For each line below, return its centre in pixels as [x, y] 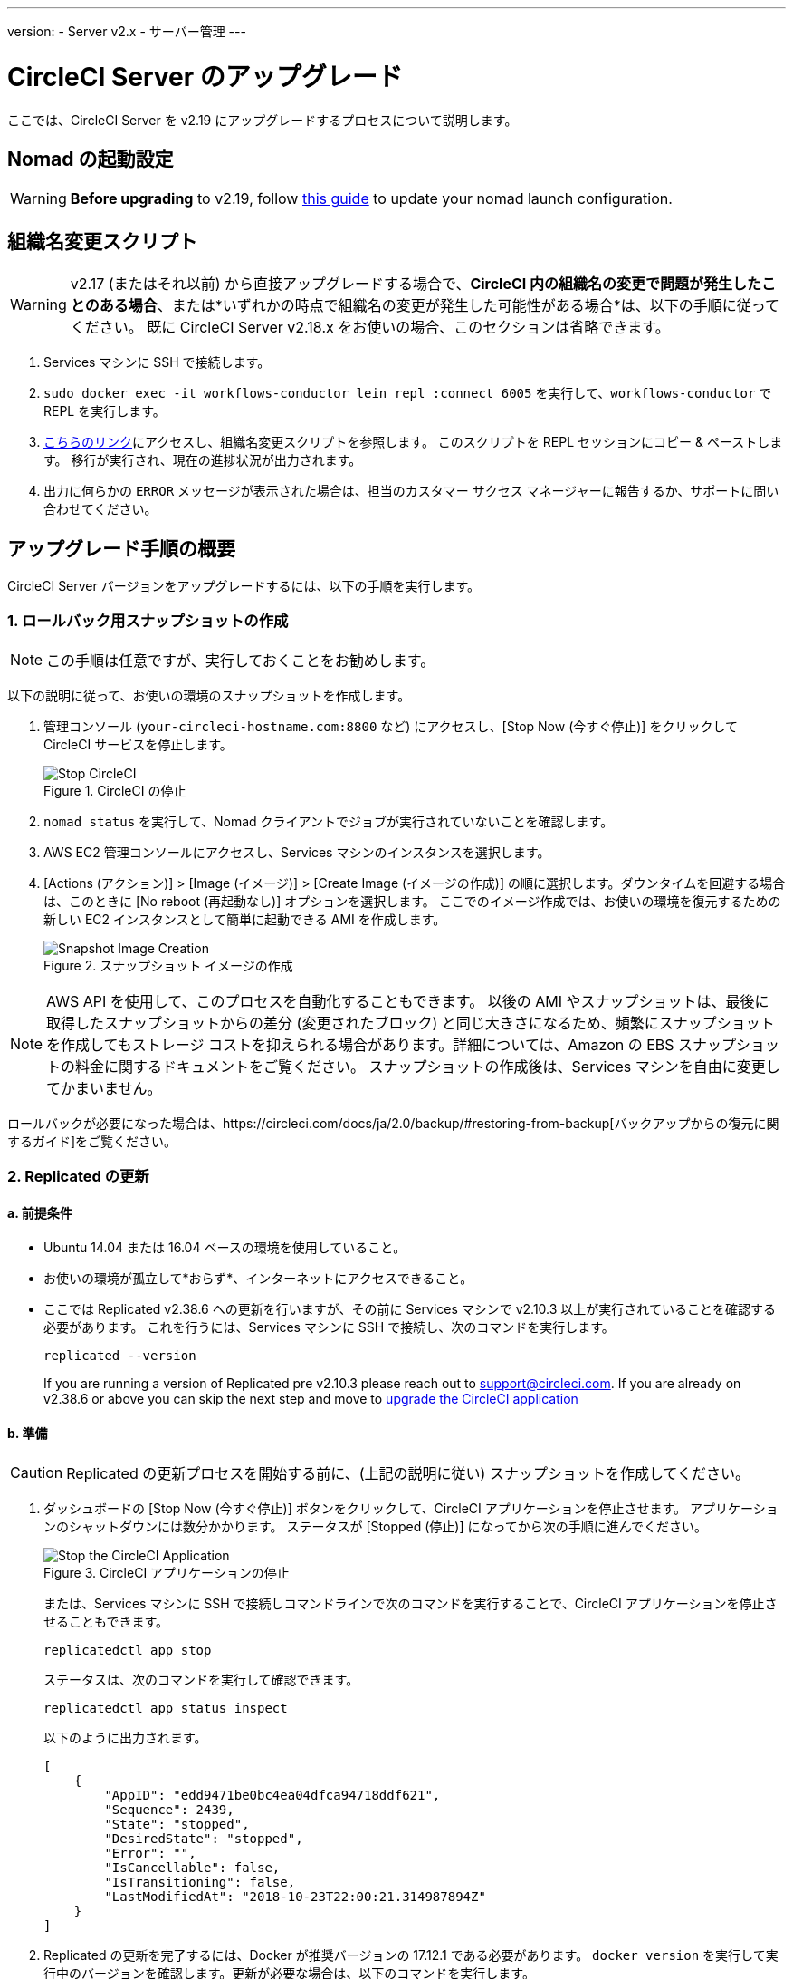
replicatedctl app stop [128, 1650]
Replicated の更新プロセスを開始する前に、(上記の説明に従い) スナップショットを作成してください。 [408, 1473]
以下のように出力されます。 [125, 1737]
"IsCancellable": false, [192, 1867]
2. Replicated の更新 [78, 1177]
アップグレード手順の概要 [121, 548]
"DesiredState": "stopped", [204, 1838]
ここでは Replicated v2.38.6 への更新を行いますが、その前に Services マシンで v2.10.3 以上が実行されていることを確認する [410, 1309]
